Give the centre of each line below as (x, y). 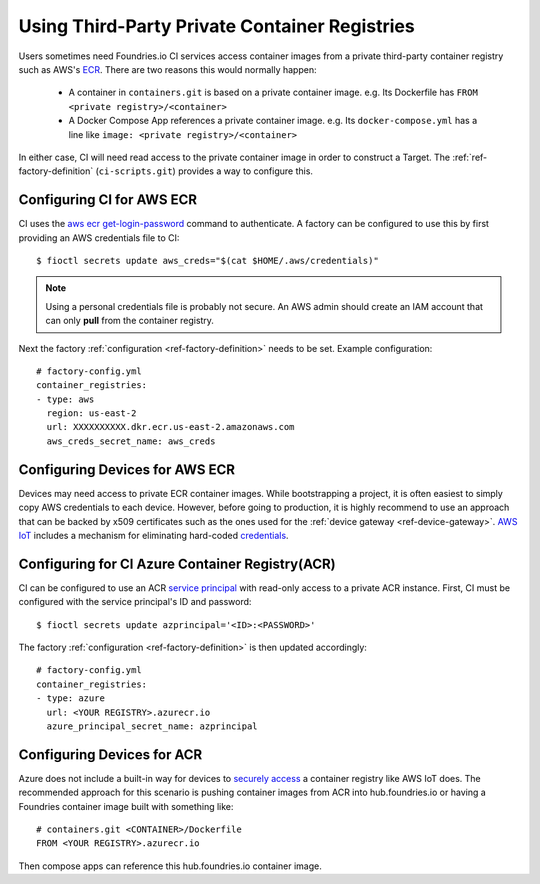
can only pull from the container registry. (130, 321)
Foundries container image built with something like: (126, 806)
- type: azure (70, 698)
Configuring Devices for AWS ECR (126, 469)
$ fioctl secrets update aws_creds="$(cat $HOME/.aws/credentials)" (207, 260)
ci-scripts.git (136, 171)
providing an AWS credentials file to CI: (99, 237)
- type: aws (65, 399)
